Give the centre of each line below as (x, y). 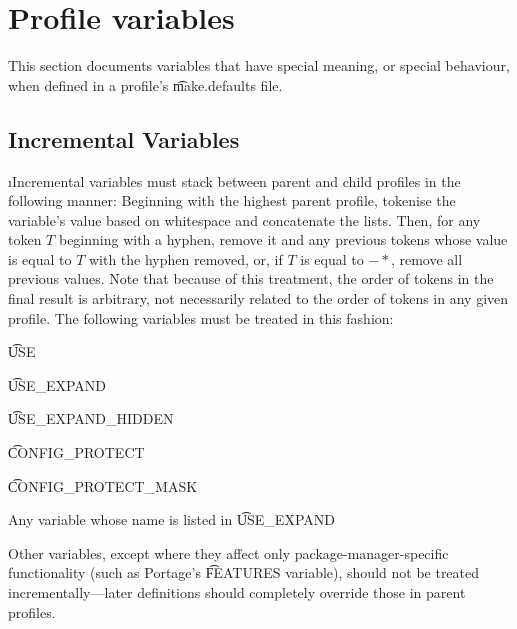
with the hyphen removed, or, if (185, 258)
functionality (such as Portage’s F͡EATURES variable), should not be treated (244, 572)
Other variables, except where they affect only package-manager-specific (228, 552)
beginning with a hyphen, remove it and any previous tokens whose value (283, 239)
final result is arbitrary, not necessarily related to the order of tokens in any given (258, 298)
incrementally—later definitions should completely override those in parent (237, 592)
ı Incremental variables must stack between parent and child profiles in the (234, 180)
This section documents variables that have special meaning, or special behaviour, (259, 65)
